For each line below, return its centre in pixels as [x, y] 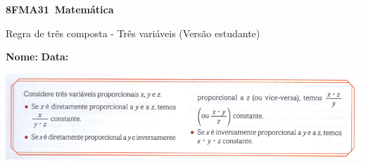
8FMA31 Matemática [60, 9]
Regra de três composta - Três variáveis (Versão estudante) [133, 33]
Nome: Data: [37, 57]
